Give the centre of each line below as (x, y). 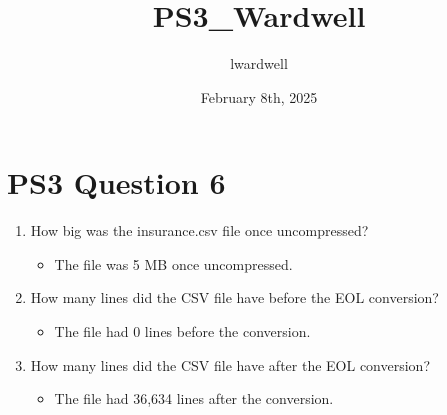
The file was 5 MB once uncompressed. (173, 263)
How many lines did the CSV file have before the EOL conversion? (234, 297)
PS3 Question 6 (116, 182)
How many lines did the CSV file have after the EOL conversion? (230, 364)
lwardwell (259, 63)
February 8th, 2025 (259, 96)
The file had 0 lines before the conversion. (182, 331)
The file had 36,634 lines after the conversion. (194, 398)
